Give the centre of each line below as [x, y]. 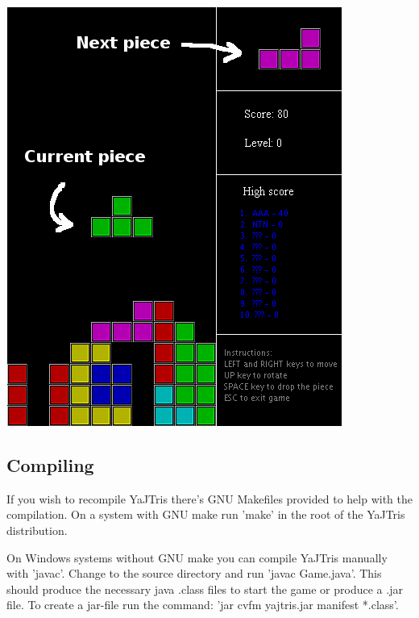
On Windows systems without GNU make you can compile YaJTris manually [197, 557]
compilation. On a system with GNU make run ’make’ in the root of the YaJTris [206, 514]
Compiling [50, 464]
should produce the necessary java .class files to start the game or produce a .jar [205, 589]
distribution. [37, 530]
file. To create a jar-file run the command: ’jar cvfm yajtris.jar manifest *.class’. [203, 605]
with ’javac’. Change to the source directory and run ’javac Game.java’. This [194, 573]
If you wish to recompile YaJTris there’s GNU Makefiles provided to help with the [209, 498]
